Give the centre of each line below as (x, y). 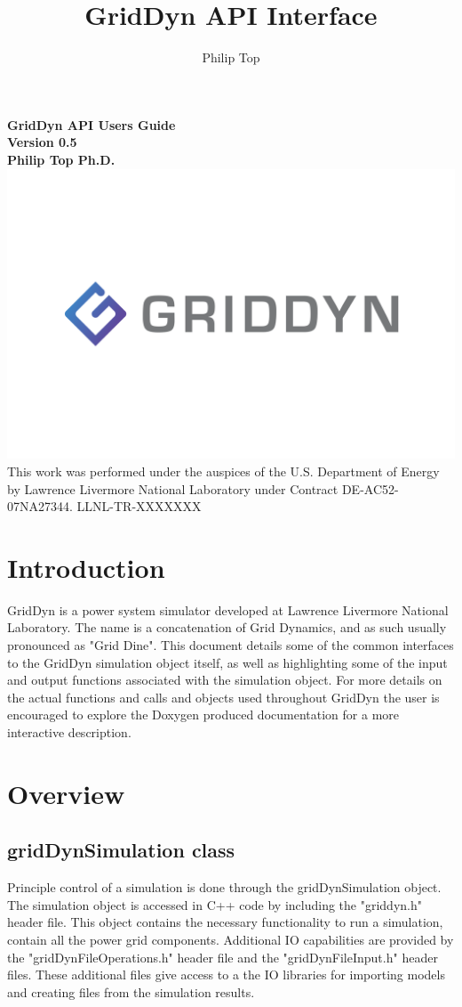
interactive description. (69, 731)
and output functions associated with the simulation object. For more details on (225, 680)
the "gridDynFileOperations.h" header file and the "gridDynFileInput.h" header (223, 957)
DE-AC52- (370, 488)
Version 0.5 (42, 142)
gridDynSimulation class (121, 850)
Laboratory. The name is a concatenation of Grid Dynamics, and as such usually (227, 627)
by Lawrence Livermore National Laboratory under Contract (173, 488)
